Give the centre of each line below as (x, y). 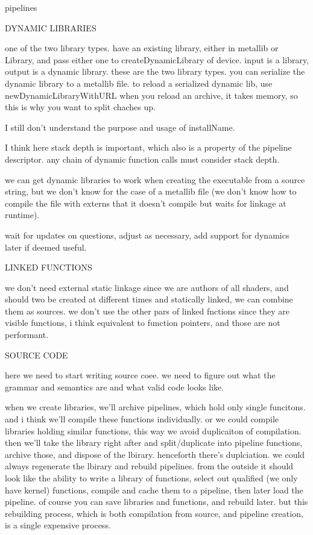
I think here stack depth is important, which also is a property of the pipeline (148, 147)
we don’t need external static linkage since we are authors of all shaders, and (147, 287)
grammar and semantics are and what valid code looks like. (115, 386)
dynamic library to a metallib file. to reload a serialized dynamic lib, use (139, 83)
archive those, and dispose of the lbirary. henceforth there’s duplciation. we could (155, 454)
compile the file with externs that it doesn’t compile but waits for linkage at (146, 203)
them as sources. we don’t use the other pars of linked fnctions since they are (147, 311)
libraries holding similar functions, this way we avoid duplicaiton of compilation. (153, 430)
